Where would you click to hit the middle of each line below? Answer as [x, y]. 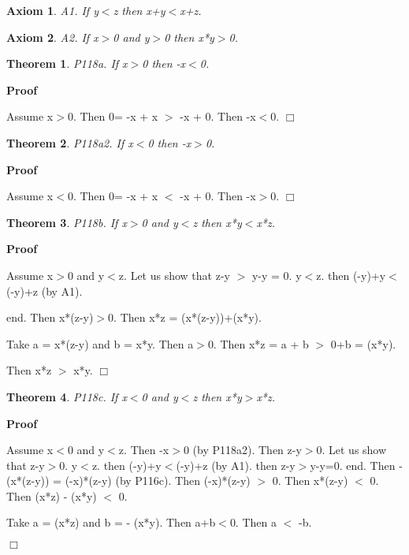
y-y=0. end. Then [353, 465]
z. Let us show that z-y [174, 275]
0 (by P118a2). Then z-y [242, 450]
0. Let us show [351, 450]
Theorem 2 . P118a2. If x [70, 142]
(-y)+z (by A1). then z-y [236, 465]
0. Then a [253, 522]
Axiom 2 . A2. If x [52, 37]
